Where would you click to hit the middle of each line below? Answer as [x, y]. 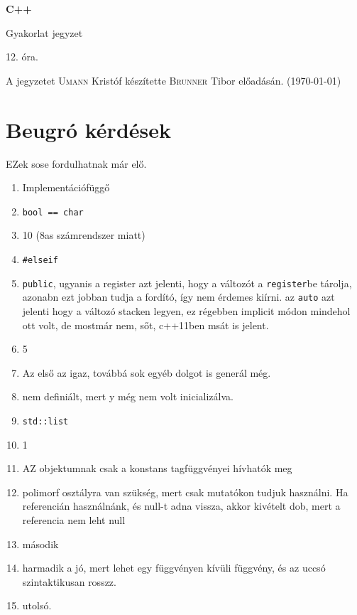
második [40, 544]
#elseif [40, 260]
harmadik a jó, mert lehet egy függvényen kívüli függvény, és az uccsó [174, 568]
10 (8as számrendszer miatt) [84, 235]
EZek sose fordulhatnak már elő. [76, 163]
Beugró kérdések [88, 129]
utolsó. [37, 605]
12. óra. [22, 57]
